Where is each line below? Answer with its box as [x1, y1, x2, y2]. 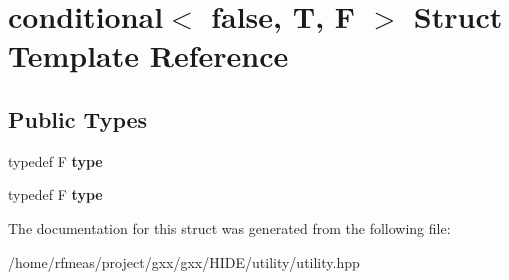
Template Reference [8, 35, 289, 76]
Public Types [8, 103, 148, 134]
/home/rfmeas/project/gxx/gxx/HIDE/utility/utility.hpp [8, 251, 360, 272]
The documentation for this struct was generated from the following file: [8, 217, 451, 238]
